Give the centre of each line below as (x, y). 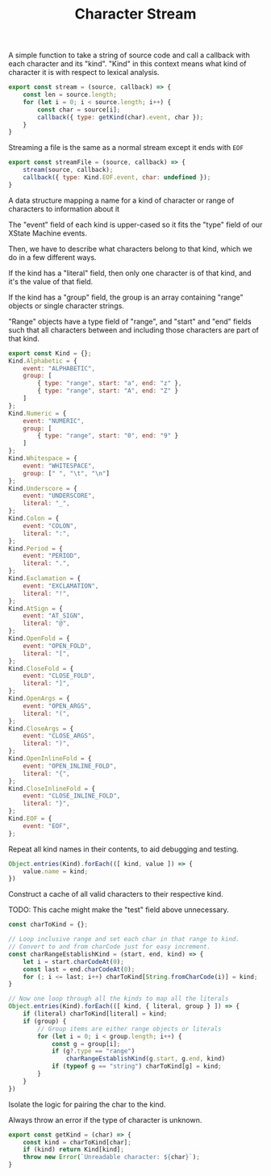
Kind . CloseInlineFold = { (52, 789)
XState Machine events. (48, 233)
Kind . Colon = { (34, 519)
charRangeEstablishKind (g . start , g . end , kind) (146, 1059)
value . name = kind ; (56, 871)
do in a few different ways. (52, 257)
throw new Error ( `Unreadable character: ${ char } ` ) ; (111, 1157)
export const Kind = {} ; (50, 353)
